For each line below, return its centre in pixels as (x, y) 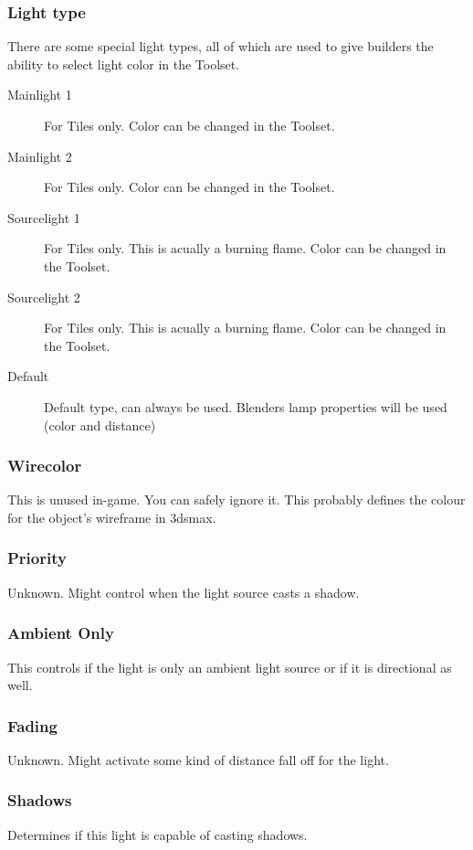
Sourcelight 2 (44, 297)
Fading (32, 725)
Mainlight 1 (40, 95)
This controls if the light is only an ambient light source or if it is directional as (230, 667)
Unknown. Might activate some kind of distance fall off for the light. (198, 759)
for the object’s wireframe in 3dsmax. (112, 517)
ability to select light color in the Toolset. (124, 64)
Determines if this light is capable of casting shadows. (158, 834)
